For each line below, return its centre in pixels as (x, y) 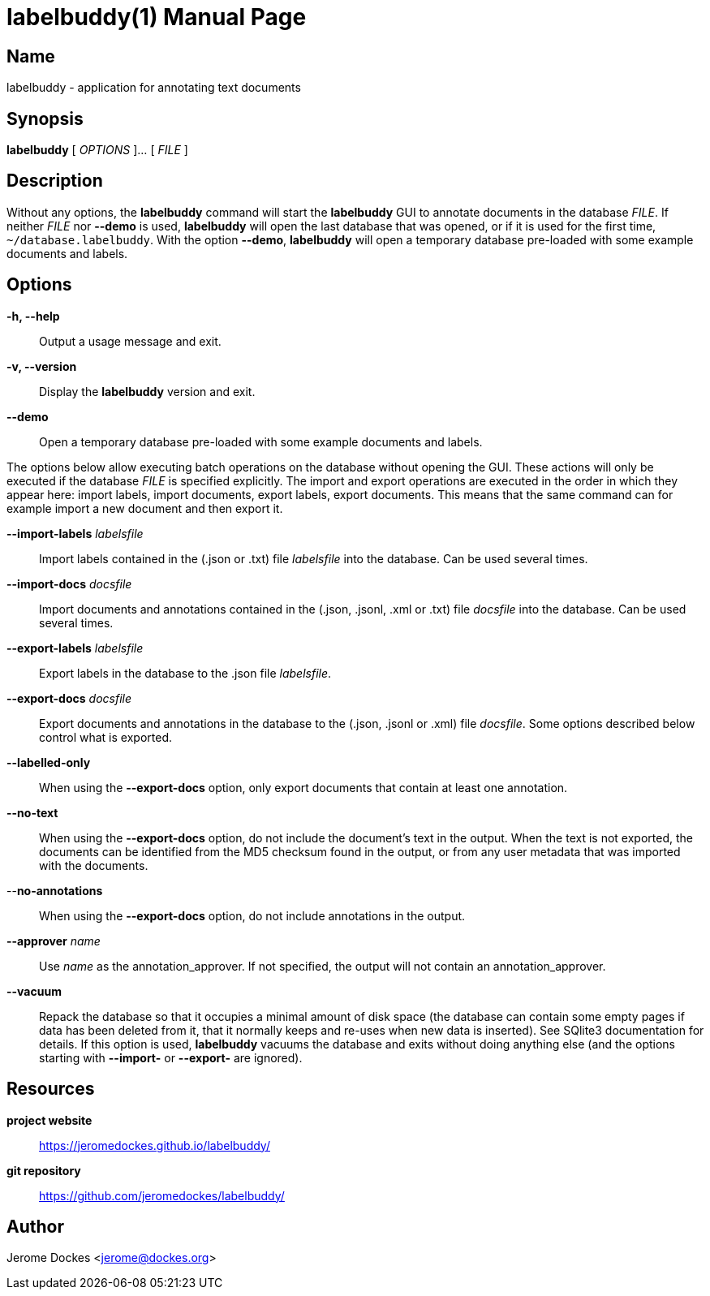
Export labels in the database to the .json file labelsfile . (185, 673)
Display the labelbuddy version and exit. (147, 391)
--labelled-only (49, 762)
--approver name (54, 941)
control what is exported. (105, 737)
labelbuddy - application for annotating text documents (154, 88)
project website (49, 1120)
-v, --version (42, 366)
